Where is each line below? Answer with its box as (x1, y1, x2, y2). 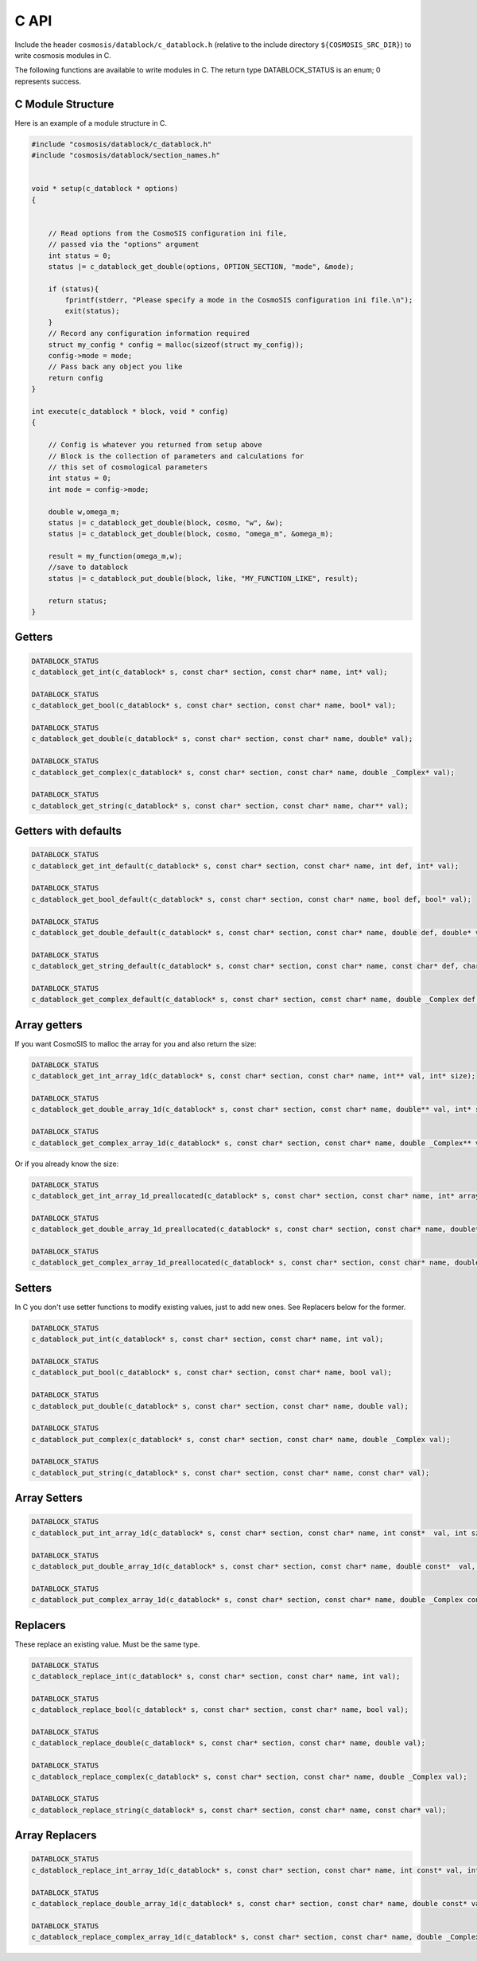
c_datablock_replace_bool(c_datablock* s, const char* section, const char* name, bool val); (31, 1706, 409, 1714)
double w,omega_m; (48, 507, 120, 517)
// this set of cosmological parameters (48, 462, 208, 471)
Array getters (14, 1018, 83, 1031)
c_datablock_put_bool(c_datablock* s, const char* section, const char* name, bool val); (31, 1368, 393, 1377)
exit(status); (64, 306, 120, 316)
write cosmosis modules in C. (14, 50, 111, 60)
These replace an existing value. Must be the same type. (14, 1639, 200, 1649)
